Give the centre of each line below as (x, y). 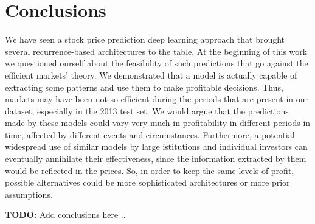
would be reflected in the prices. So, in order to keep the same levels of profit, (150, 170)
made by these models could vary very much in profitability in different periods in (158, 123)
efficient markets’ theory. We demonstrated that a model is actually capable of (151, 75)
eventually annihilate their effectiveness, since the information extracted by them (156, 159)
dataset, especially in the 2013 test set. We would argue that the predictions (147, 110)
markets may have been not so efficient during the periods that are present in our (157, 99)
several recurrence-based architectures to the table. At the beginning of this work (156, 51)
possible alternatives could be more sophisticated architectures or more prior (147, 182)
